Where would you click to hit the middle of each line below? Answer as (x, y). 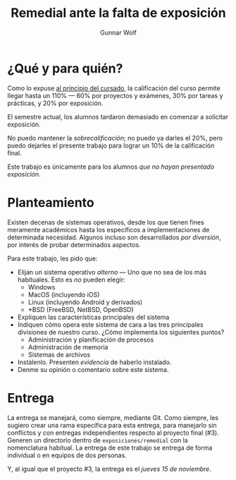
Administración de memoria (68, 347)
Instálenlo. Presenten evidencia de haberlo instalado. (94, 362)
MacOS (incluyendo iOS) (64, 294)
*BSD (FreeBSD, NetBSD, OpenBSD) (81, 309)
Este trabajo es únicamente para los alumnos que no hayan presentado (111, 167)
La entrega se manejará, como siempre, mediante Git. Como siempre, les (113, 417)
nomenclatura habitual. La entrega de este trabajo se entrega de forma (110, 448)
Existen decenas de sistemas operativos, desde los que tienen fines (106, 222)
